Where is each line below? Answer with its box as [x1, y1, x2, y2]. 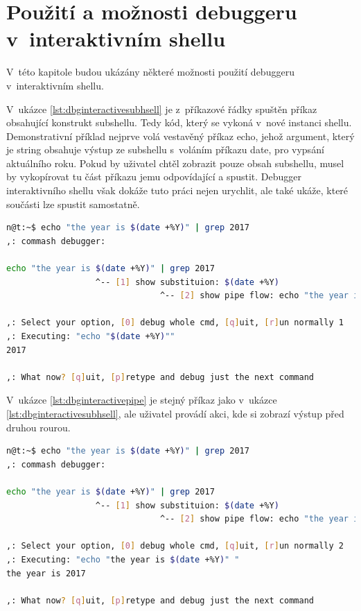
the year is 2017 [6, 568, 86, 578]
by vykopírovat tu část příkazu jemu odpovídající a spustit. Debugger [6, 169, 302, 184]
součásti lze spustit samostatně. [6, 196, 140, 211]
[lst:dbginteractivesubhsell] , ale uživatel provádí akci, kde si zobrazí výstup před [6, 406, 344, 420]
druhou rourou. [6, 420, 71, 434]
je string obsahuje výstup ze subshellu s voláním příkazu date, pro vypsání [6, 142, 324, 157]
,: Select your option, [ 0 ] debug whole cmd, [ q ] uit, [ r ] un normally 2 [6, 541, 344, 551]
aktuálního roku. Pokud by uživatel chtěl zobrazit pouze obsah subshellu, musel [6, 155, 344, 170]
